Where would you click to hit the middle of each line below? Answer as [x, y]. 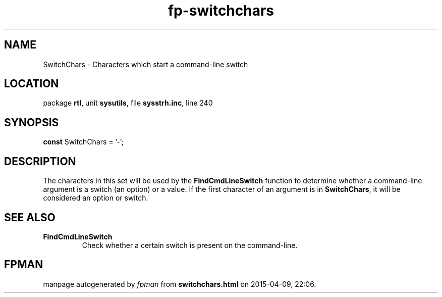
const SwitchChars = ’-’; [83, 142]
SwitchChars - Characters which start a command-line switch [146, 64]
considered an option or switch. [96, 198]
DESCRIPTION [40, 161]
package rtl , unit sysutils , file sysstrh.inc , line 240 [128, 103]
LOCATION [32, 84]
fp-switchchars [221, 11]
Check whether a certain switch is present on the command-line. [190, 245]
